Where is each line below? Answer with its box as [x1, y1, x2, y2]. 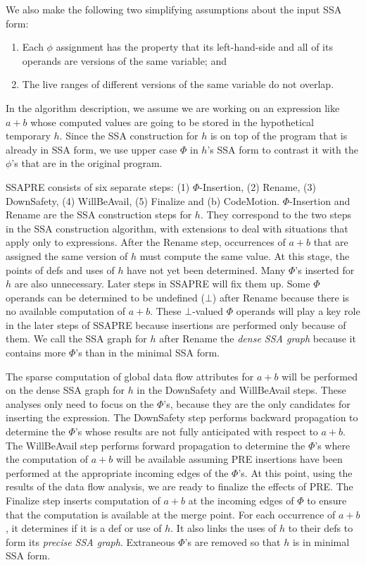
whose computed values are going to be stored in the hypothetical [30, 114, 315, 129]
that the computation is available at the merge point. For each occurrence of [6, 507, 336, 521]
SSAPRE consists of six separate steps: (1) [6, 179, 190, 194]
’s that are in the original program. [11, 156, 163, 170]
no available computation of [6, 304, 125, 318]
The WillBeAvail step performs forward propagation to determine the [6, 437, 305, 452]
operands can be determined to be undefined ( [6, 290, 205, 304]
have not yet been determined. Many [127, 262, 286, 277]
